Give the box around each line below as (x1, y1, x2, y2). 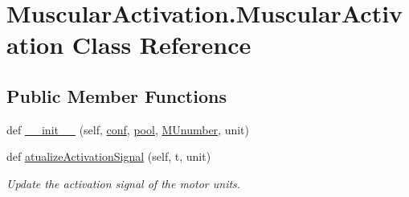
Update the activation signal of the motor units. (6, 174, 241, 191)
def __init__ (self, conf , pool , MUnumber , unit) (6, 121, 250, 137)
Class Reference (72, 28, 252, 61)
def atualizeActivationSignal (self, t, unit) (6, 148, 211, 165)
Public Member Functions (6, 83, 227, 108)
